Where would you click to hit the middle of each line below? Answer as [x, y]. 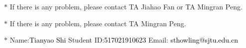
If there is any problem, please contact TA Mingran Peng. [98, 23]
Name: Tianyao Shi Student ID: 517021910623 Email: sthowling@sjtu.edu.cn [124, 40]
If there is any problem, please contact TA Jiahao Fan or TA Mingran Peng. [126, 6]
